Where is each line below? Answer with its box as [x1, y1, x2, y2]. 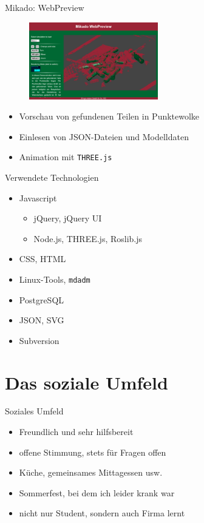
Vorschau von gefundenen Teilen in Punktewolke [19, 110, 200, 123]
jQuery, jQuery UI [33, 212, 102, 224]
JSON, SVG [19, 314, 64, 326]
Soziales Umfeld [5, 405, 64, 417]
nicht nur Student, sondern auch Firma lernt [19, 507, 185, 519]
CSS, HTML [19, 252, 66, 265]
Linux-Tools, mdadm [19, 272, 90, 285]
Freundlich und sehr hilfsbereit [19, 425, 134, 438]
